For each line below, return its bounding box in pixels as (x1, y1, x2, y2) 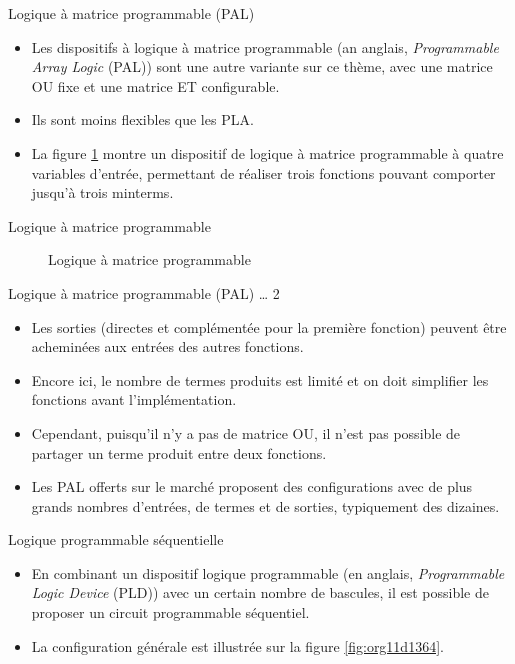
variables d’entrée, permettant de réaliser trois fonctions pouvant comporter (31, 162, 496, 183)
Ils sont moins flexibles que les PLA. (31, 109, 254, 130)
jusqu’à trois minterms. (31, 182, 174, 203)
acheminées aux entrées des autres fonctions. (31, 336, 304, 357)
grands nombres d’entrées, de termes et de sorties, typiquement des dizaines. (31, 495, 500, 516)
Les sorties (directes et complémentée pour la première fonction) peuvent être (31, 316, 507, 337)
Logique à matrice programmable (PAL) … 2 (8, 282, 280, 303)
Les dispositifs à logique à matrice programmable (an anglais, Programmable (31, 36, 499, 57)
